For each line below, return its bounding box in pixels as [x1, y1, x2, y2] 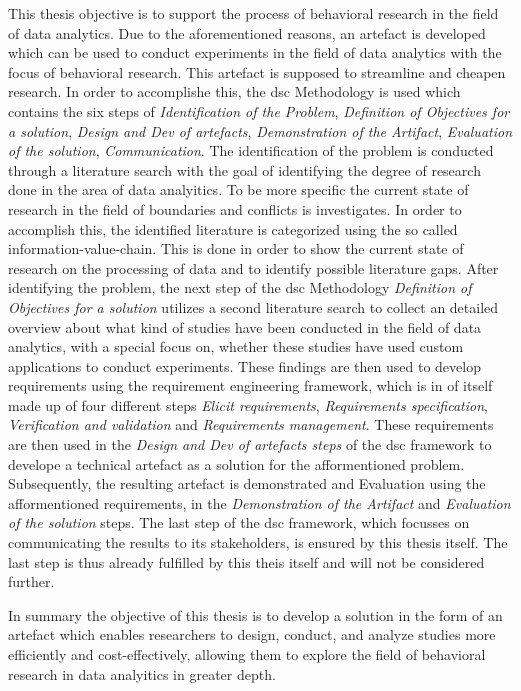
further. [8, 571, 55, 592]
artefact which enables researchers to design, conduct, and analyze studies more [8, 624, 496, 645]
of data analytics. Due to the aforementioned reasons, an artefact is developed [8, 22, 486, 43]
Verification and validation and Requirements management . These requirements [8, 414, 494, 435]
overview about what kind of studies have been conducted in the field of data [8, 316, 482, 337]
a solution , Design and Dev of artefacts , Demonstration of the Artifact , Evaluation [8, 120, 513, 141]
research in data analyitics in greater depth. [8, 663, 276, 684]
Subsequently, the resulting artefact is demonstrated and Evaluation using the [8, 473, 486, 494]
